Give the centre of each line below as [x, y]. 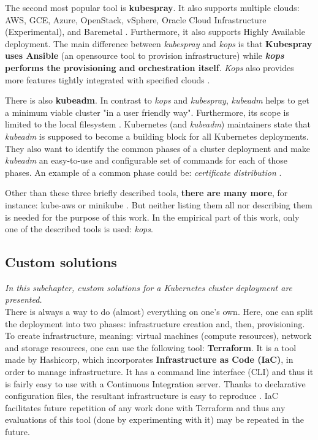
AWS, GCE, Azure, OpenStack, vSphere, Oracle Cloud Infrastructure [136, 19]
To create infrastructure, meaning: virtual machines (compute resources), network [158, 336]
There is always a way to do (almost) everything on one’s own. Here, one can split [159, 312]
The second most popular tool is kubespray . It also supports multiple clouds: [152, 7]
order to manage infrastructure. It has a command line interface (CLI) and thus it [159, 372]
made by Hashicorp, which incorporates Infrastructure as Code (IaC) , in [149, 359]
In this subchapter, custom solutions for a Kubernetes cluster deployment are [149, 287]
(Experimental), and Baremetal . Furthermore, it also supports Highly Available [155, 32]
